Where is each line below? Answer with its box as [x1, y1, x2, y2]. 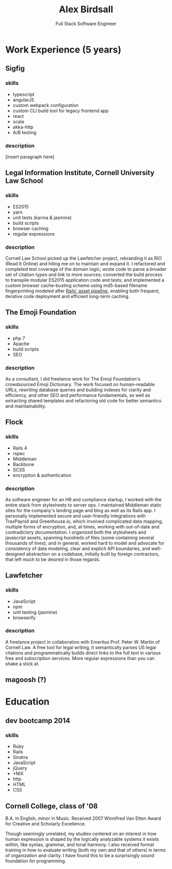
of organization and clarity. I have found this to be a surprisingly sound [5, 852, 155, 858]
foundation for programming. [5, 858, 67, 864]
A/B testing [12, 129, 37, 135]
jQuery [12, 765, 27, 771]
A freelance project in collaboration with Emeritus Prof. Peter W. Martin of [5, 639, 160, 645]
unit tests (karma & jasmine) [12, 214, 72, 221]
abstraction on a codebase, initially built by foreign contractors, [26, 550, 160, 557]
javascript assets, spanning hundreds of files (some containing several [5, 534, 155, 541]
